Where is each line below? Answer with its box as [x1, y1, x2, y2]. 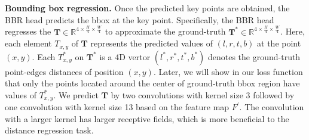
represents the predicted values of [90, 37, 213, 49]
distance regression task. [5, 124, 94, 136]
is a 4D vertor [99, 50, 151, 63]
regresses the [5, 25, 51, 38]
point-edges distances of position [5, 65, 124, 77]
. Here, [280, 25, 305, 38]
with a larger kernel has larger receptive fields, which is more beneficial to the [5, 112, 289, 125]
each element [5, 37, 52, 49]
